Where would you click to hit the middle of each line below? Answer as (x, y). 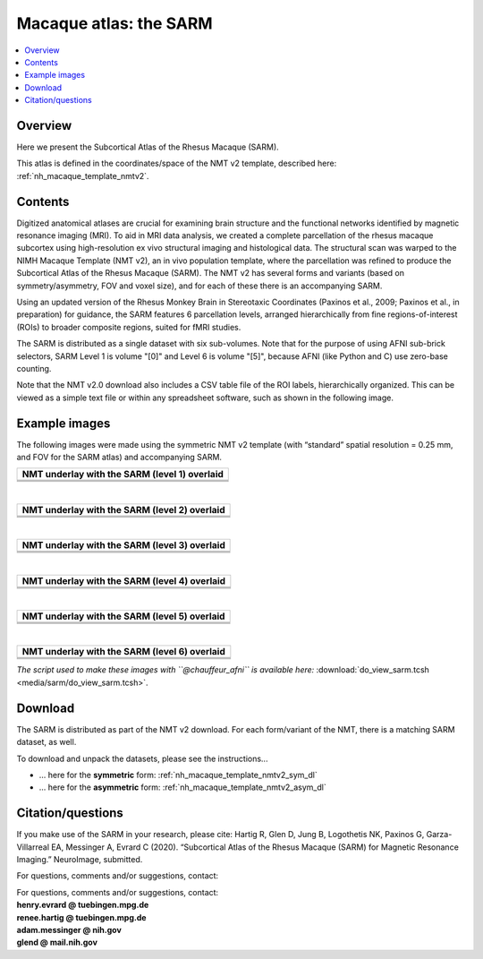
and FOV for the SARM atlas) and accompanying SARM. (119, 458)
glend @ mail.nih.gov (57, 942)
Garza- (439, 835)
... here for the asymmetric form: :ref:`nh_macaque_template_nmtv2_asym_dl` (182, 787)
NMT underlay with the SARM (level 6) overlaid (123, 652)
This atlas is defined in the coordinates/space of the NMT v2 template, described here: (177, 163)
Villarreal (33, 847)
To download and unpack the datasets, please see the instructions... (142, 758)
